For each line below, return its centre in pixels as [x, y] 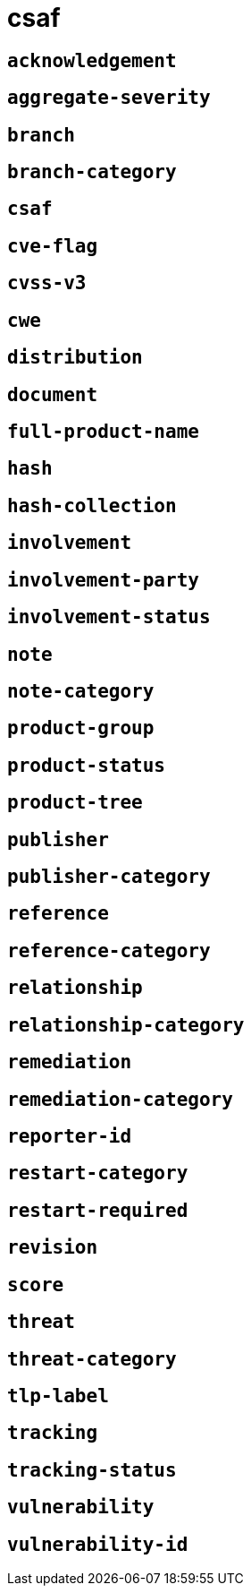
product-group [81, 728]
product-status [87, 765]
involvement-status [109, 617]
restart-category [98, 1173]
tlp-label [58, 1396]
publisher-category [109, 877]
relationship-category [126, 1025]
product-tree [75, 803]
